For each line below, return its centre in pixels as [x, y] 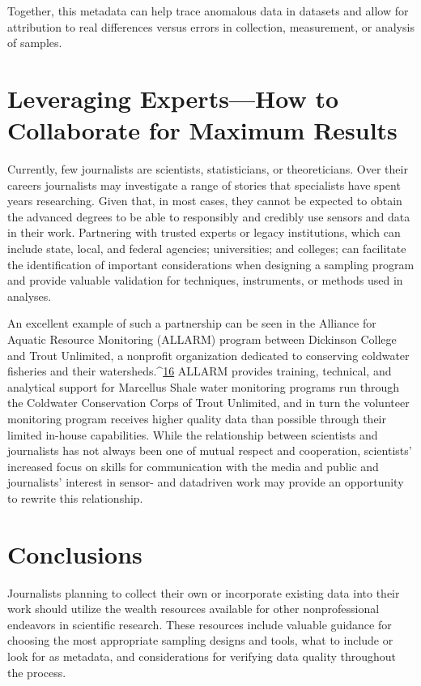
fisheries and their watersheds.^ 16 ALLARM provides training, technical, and [200, 371]
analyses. [30, 296]
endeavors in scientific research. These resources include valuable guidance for [200, 624]
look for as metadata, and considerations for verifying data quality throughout [202, 656]
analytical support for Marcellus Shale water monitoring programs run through [204, 386]
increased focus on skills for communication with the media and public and [193, 466]
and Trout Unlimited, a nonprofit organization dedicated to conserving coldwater [208, 355]
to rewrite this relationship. [75, 497]
